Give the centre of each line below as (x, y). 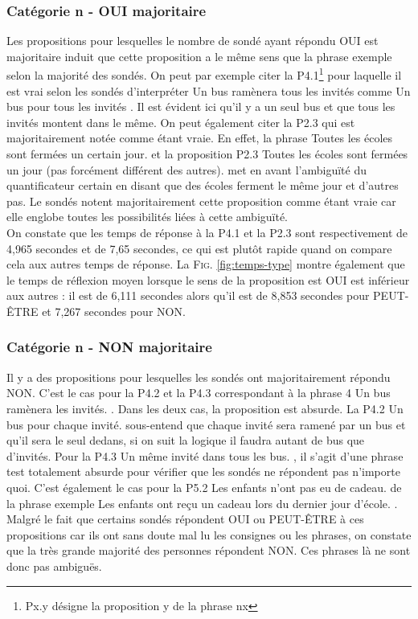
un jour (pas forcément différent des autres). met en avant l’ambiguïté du (186, 169)
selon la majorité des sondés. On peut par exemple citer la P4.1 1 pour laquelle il (204, 74)
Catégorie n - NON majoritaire (109, 347)
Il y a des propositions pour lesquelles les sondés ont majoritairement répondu (199, 377)
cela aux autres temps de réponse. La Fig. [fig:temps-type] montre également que (206, 264)
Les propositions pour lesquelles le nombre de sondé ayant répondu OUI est (193, 41)
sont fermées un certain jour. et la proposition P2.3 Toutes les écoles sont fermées (207, 154)
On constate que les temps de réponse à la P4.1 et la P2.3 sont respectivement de (207, 232)
